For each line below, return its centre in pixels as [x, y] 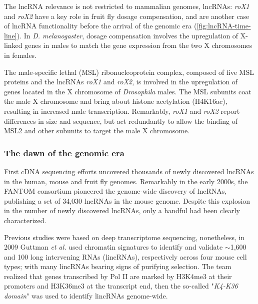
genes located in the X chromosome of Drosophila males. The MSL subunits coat [128, 91]
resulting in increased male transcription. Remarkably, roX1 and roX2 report [122, 111]
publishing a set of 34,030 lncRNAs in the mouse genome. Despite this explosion [127, 200]
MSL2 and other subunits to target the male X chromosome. [97, 131]
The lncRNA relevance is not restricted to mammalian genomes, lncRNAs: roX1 [127, 6]
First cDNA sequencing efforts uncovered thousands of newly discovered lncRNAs [129, 171]
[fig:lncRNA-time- [224, 26]
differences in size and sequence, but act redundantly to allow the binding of [121, 121]
